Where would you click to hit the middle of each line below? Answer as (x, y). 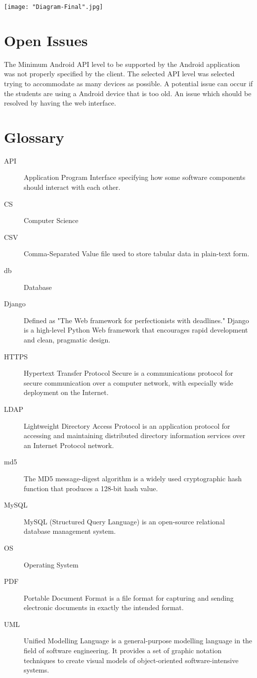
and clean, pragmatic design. (67, 339)
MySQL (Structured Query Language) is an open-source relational (124, 521)
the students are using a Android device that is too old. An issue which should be (128, 93)
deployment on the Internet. (66, 392)
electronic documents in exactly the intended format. (104, 607)
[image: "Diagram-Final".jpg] (54, 7)
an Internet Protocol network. (69, 445)
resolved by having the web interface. (60, 103)
